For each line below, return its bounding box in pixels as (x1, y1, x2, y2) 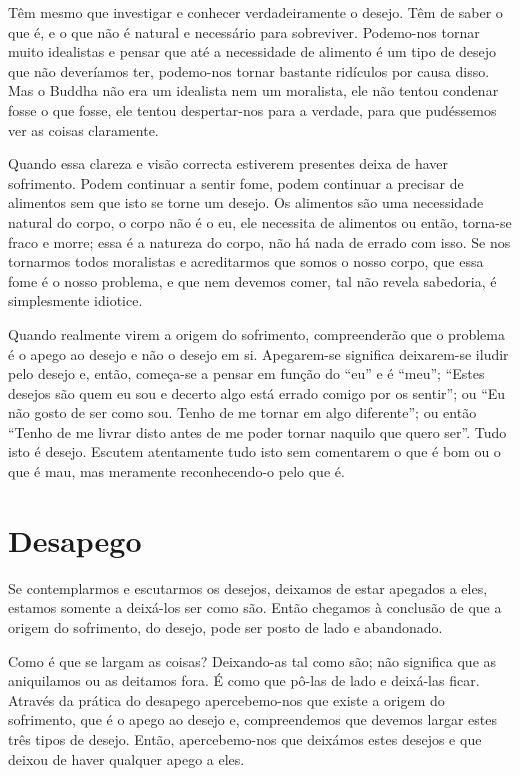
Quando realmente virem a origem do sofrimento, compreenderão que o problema (8, 323, 505, 344)
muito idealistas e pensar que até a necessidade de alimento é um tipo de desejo (8, 41, 497, 62)
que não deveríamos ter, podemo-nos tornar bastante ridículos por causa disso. (8, 60, 490, 81)
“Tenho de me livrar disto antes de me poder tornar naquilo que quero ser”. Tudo (8, 421, 507, 442)
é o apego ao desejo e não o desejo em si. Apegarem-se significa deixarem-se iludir (8, 343, 509, 364)
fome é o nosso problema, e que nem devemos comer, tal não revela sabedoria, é (8, 270, 497, 291)
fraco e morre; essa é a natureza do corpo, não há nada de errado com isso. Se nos (8, 231, 511, 252)
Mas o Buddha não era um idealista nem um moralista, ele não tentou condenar (8, 80, 499, 101)
